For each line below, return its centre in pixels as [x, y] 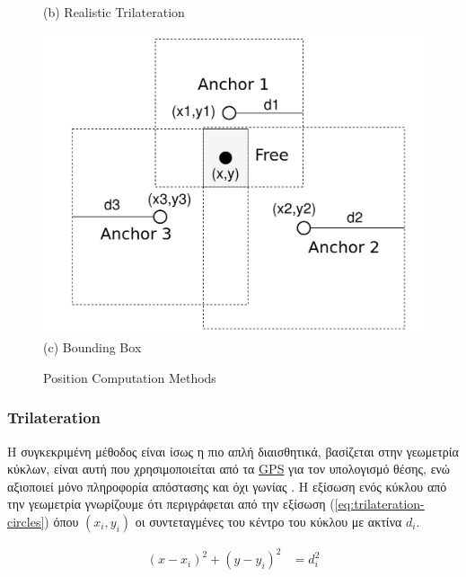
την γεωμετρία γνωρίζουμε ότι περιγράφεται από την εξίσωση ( [171, 504]
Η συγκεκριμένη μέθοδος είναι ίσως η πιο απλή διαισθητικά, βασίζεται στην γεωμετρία [233, 451]
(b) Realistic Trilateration [114, 12]
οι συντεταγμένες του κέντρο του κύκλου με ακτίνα [268, 521]
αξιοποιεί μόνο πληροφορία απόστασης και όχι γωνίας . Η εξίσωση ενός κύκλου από [227, 486]
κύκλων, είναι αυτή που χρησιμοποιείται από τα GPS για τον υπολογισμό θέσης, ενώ [229, 469]
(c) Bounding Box [92, 347]
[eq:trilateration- [379, 504]
